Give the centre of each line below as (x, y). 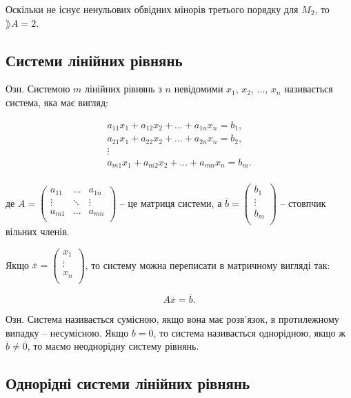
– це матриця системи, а (171, 202)
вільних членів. (38, 231)
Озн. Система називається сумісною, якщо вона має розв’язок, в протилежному (172, 319)
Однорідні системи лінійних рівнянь (128, 383)
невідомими (199, 89)
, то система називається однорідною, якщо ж (249, 332)
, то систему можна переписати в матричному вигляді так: (208, 265)
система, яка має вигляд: (57, 102)
